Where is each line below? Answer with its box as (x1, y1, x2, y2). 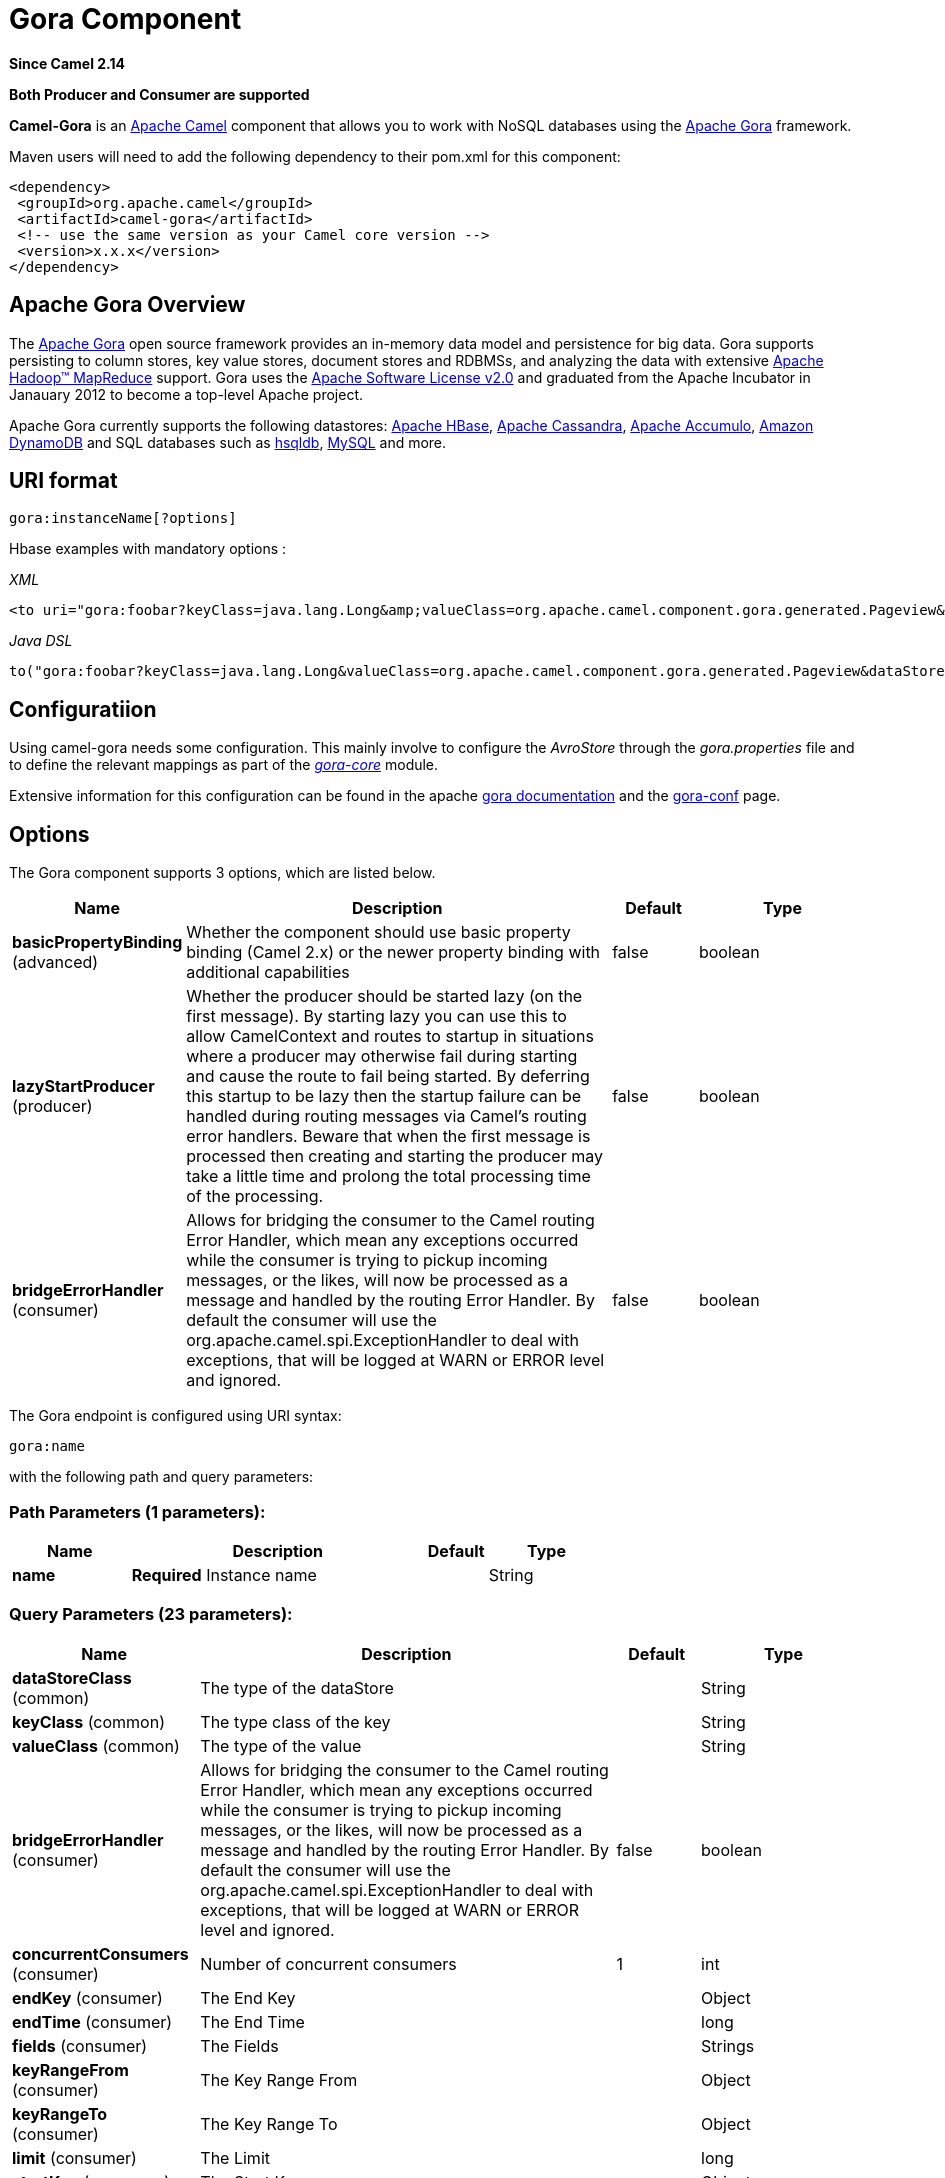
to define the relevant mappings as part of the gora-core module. (9, 756, 439, 774)
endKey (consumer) (12, 1987, 163, 2008)
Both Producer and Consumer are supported (9, 85, 310, 103)
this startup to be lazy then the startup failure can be (186, 1086, 582, 1107)
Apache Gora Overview (9, 292, 246, 318)
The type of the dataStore (200, 1677, 394, 1698)
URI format (9, 468, 118, 494)
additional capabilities (186, 962, 350, 983)
